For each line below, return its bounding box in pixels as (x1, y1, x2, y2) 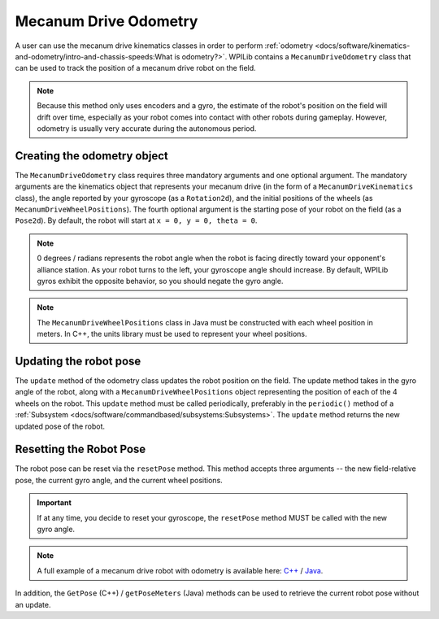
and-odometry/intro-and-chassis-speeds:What (15, 51, 173, 61)
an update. (15, 599, 51, 609)
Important (37, 498, 72, 508)
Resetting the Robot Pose (15, 442, 146, 456)
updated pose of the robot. (15, 421, 106, 431)
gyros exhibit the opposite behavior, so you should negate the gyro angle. (37, 276, 284, 286)
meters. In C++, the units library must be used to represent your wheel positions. (37, 329, 308, 339)
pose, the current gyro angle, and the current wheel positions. (15, 475, 223, 485)
